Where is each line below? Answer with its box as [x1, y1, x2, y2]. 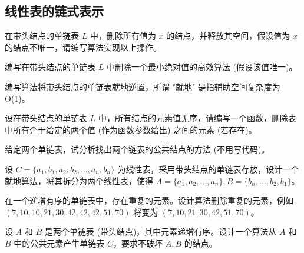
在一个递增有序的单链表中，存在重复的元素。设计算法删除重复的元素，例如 [5, 194, 293, 207]
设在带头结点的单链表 [5, 112, 87, 124]
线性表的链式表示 [5, 2, 104, 20]
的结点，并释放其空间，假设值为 [166, 29, 290, 42]
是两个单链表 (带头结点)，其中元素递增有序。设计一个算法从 [44, 225, 277, 238]
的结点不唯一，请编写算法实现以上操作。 [5, 41, 161, 53]
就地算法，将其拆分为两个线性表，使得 [5, 174, 153, 187]
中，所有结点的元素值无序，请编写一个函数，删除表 [98, 112, 296, 124]
